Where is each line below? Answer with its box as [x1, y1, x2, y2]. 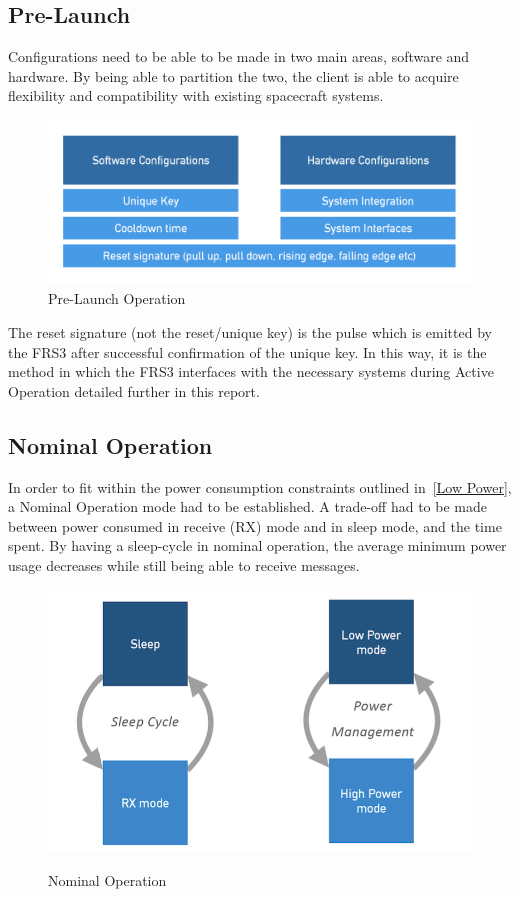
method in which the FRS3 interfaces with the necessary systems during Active [8, 361, 494, 382]
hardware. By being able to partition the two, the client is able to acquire [8, 65, 459, 86]
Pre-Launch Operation [48, 288, 186, 309]
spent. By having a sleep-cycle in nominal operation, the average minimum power [8, 535, 507, 556]
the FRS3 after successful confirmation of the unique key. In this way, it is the [8, 341, 487, 362]
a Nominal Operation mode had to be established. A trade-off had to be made [8, 496, 487, 517]
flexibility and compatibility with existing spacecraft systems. [8, 85, 384, 106]
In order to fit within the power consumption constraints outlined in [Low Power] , [8, 476, 512, 497]
